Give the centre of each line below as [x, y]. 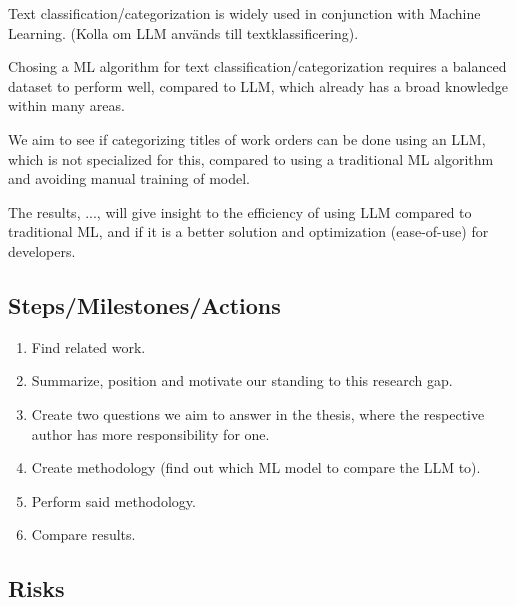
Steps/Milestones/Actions [144, 304]
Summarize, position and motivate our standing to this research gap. [242, 380]
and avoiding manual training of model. [129, 178]
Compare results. [83, 534]
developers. [42, 250]
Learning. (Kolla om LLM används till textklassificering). [183, 32]
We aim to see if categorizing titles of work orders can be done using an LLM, [247, 138]
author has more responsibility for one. [150, 433]
